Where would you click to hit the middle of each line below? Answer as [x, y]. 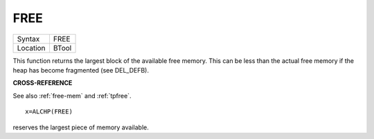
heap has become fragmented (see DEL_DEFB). [81, 70]
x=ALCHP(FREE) [49, 112]
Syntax [28, 39]
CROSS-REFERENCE [43, 83]
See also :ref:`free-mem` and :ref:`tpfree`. [72, 95]
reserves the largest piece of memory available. [81, 127]
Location [31, 48]
